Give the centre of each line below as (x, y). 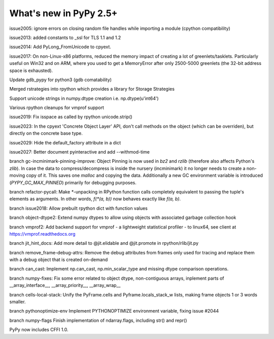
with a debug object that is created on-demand (59, 260)
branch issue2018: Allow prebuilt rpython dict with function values (79, 208)
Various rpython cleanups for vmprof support (57, 108)
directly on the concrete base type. (46, 133)
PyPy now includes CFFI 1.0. (39, 330)
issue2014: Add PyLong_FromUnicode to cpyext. (60, 47)
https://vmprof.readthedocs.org (42, 234)
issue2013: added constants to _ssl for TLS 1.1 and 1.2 (65, 37)
